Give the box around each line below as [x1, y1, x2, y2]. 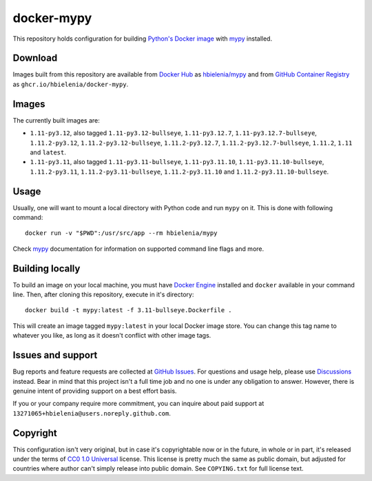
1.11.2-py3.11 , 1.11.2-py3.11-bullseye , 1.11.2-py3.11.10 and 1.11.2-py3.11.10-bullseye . [30, 167, 329, 176]
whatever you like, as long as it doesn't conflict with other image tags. [12, 331, 211, 340]
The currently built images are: [12, 116, 100, 124]
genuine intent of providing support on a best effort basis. [12, 387, 177, 395]
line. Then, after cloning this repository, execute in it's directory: [12, 290, 194, 299]
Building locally [12, 263, 81, 274]
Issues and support [12, 349, 98, 361]
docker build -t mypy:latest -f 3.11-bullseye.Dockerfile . [25, 307, 232, 314]
